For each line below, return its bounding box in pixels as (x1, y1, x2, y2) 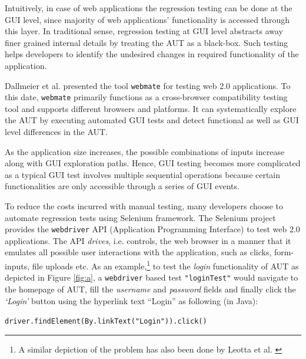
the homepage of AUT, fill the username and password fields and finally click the (5, 282, 296, 295)
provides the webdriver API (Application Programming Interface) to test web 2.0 (5, 223, 300, 235)
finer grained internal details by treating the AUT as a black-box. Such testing (5, 36, 288, 48)
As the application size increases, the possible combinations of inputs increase (5, 145, 285, 157)
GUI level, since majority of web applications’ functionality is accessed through (5, 13, 290, 25)
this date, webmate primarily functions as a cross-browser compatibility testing (5, 91, 288, 103)
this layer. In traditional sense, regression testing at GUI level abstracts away (5, 25, 283, 37)
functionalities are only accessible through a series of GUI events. (5, 180, 240, 192)
